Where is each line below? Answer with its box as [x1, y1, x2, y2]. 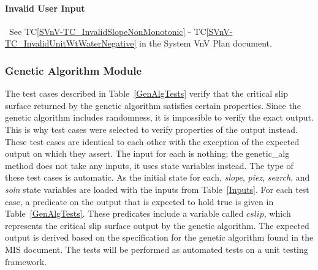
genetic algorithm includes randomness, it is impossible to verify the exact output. [5, 111, 314, 124]
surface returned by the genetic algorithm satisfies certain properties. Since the [5, 99, 301, 111]
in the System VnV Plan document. [139, 37, 272, 50]
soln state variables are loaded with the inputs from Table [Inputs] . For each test [5, 182, 309, 195]
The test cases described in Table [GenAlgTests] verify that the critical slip [5, 87, 288, 100]
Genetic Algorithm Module [5, 62, 142, 78]
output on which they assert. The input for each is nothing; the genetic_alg [5, 147, 290, 160]
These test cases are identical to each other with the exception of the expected [5, 135, 300, 148]
